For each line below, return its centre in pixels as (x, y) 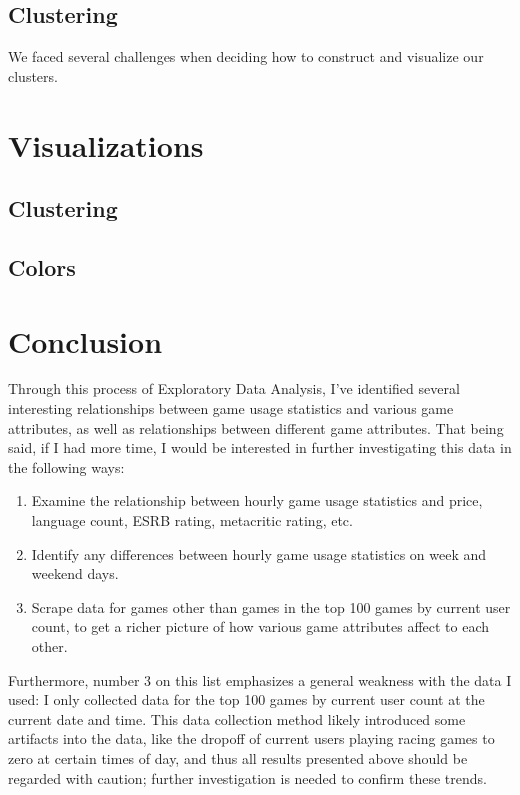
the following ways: (66, 466)
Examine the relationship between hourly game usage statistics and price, (257, 500)
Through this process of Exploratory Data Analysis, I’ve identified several (234, 388)
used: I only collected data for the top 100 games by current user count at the (246, 699)
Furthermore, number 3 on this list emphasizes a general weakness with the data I (260, 679)
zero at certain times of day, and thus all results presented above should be (238, 757)
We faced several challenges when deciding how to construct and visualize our (246, 56)
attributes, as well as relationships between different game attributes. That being (256, 427)
